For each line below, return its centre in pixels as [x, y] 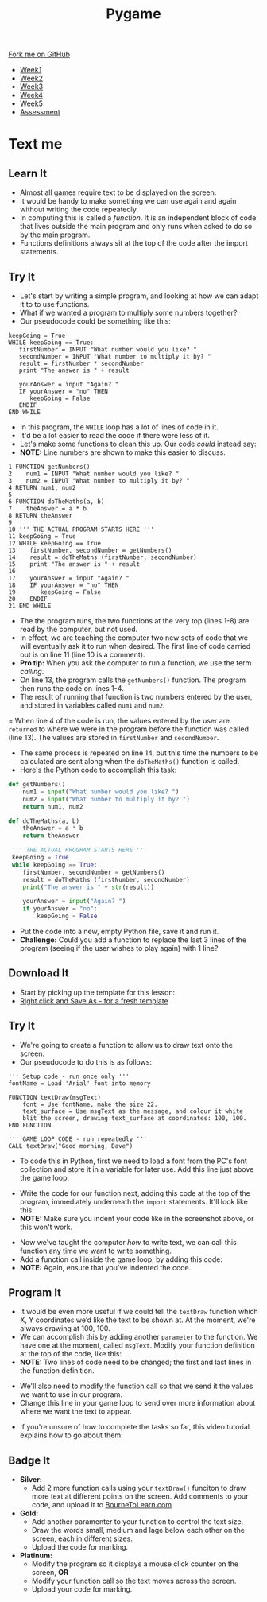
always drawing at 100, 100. [65, 1329]
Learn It [28, 173]
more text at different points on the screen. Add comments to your [140, 1496]
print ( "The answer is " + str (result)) [89, 887]
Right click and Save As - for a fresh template [94, 1001]
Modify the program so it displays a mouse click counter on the [135, 1564]
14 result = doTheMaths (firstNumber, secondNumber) [103, 557]
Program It [35, 1293]
